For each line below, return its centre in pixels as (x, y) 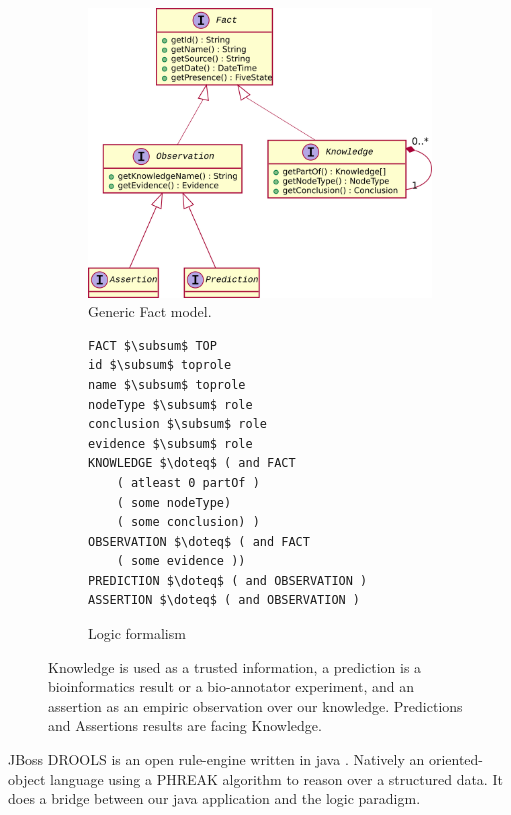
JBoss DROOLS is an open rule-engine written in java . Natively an (216, 759)
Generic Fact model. (150, 311)
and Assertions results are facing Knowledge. (185, 725)
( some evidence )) (181, 561)
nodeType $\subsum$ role (170, 404)
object (27, 778)
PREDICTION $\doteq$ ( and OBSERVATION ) (228, 580)
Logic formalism (137, 633)
